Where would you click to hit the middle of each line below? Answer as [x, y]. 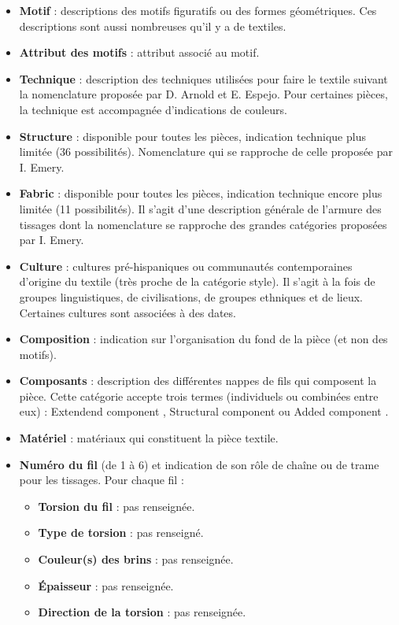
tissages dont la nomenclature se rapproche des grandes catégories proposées [203, 224]
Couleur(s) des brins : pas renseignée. [136, 559]
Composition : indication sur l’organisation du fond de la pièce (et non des [203, 339]
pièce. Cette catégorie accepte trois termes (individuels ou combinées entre [199, 396]
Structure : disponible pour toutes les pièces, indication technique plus [192, 136]
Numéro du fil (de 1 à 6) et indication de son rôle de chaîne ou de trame [199, 464]
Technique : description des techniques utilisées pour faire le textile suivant [203, 78]
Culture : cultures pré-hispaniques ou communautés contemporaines [186, 266]
